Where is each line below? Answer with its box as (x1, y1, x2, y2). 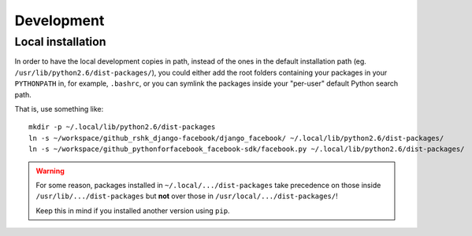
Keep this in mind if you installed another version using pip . (35, 205, 230, 216)
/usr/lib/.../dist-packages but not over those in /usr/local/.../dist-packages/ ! (35, 191, 338, 201)
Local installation (14, 35, 106, 49)
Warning (35, 166, 65, 175)
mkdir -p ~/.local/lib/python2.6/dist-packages (28, 123, 216, 131)
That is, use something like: (14, 104, 104, 113)
